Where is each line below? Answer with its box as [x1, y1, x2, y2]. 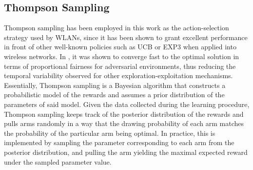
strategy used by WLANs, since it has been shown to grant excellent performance [4, 32, 248, 42]
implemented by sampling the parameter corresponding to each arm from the [4, 137, 234, 148]
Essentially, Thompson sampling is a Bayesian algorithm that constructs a [4, 80, 226, 90]
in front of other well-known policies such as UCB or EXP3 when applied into [4, 42, 236, 52]
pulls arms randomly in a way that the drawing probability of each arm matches [4, 118, 244, 128]
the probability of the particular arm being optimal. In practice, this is [4, 127, 215, 138]
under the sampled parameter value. [4, 156, 112, 167]
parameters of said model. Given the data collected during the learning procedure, [4, 99, 250, 109]
